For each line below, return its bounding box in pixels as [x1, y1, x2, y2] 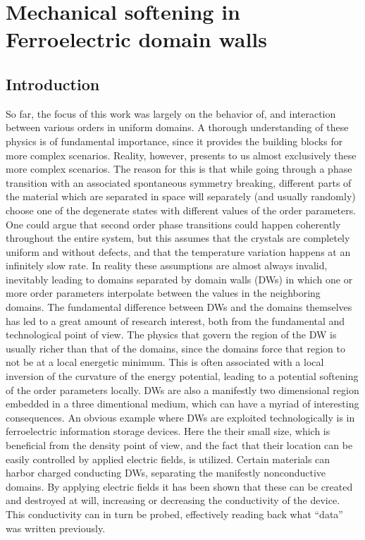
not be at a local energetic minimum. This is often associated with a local [6, 355, 324, 369]
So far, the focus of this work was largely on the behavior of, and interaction [6, 106, 336, 121]
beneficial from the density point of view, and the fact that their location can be [6, 438, 353, 453]
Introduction [6, 73, 100, 94]
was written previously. [6, 520, 106, 535]
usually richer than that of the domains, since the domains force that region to [6, 340, 345, 355]
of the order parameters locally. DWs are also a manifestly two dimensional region [6, 382, 359, 397]
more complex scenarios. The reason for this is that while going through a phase [6, 161, 352, 176]
